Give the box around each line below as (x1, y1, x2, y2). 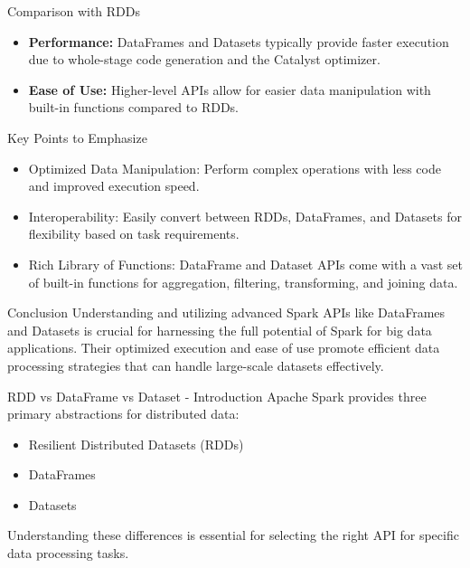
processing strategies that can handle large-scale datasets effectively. (7, 355, 384, 374)
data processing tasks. (7, 544, 129, 563)
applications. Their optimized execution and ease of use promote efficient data (7, 338, 440, 357)
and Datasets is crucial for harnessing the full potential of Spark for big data (7, 320, 432, 339)
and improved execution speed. (28, 176, 200, 195)
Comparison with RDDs (7, 2, 140, 20)
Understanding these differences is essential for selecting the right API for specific (7, 525, 459, 544)
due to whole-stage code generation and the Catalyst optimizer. (28, 50, 381, 69)
